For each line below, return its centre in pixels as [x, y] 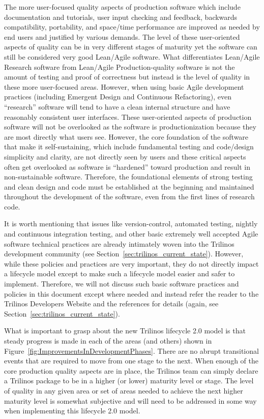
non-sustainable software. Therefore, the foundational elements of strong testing [128, 177]
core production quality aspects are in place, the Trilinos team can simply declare [131, 370]
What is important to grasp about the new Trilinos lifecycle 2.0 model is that [125, 331]
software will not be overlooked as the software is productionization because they [130, 127]
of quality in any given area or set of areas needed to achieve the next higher [124, 390]
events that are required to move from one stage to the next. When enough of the [131, 361]
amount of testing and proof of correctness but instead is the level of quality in [127, 77]
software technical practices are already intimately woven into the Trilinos [119, 243]
